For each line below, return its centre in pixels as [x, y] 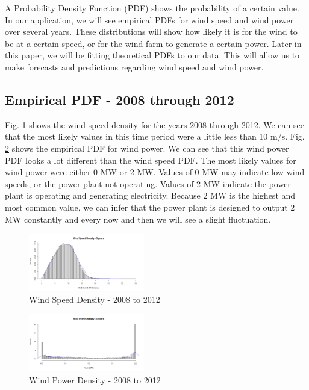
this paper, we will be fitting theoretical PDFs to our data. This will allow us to [152, 55]
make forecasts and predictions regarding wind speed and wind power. [134, 67]
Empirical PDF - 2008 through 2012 [120, 99]
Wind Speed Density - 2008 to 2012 [95, 299]
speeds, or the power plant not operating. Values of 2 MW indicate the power [148, 183]
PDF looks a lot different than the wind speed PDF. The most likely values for [151, 160]
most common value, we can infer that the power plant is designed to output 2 [150, 207]
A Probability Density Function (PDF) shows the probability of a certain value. [152, 8]
